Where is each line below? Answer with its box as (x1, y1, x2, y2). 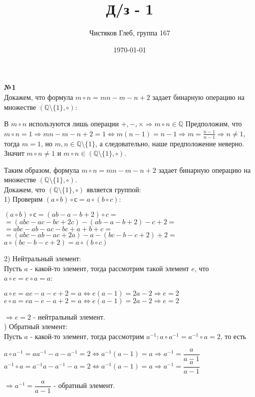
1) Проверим (4, 194, 43, 204)
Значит (4, 148, 24, 158)
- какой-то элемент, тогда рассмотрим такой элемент (30, 263, 189, 273)
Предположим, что (185, 118, 242, 129)
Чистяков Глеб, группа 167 (89, 27, 170, 38)
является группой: (86, 184, 141, 194)
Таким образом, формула (4, 164, 79, 175)
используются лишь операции (28, 118, 119, 129)
